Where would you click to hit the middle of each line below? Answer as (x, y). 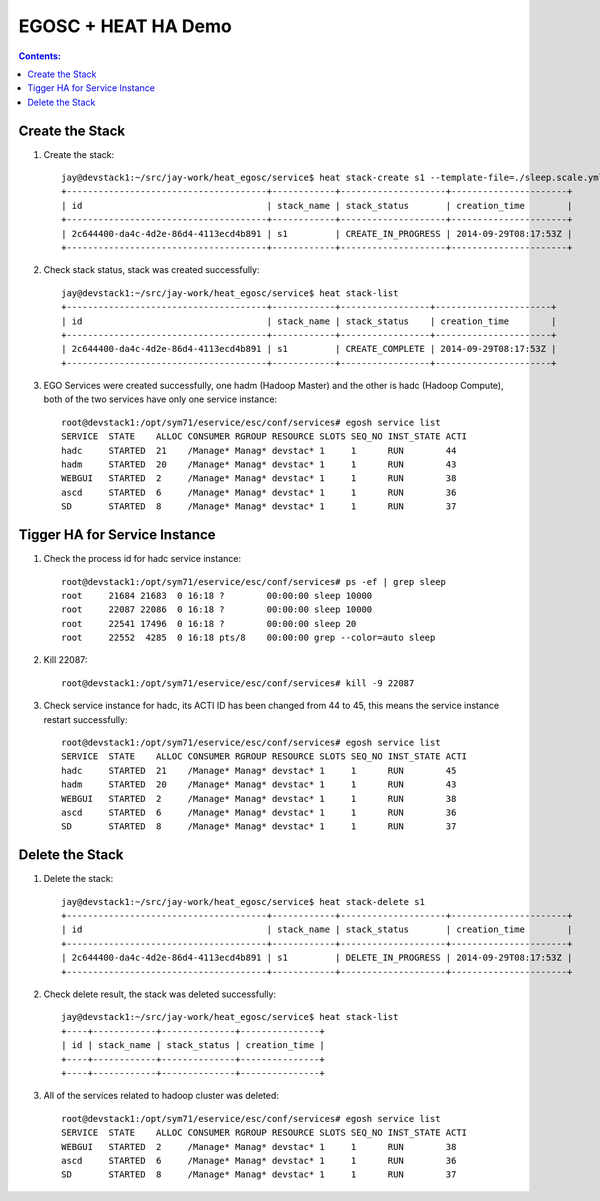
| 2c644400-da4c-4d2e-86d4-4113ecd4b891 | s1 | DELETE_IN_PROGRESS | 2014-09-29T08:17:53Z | (317, 958)
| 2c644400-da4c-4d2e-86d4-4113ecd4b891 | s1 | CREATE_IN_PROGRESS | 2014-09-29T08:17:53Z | (317, 233)
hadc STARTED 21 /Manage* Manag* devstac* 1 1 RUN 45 (259, 770)
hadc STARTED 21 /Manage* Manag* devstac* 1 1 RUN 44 (259, 450)
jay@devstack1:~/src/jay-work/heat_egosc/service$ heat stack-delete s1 (243, 901)
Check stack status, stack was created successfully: (151, 270)
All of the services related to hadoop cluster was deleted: (161, 1096)
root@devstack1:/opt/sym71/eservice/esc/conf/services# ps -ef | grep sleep (254, 581)
